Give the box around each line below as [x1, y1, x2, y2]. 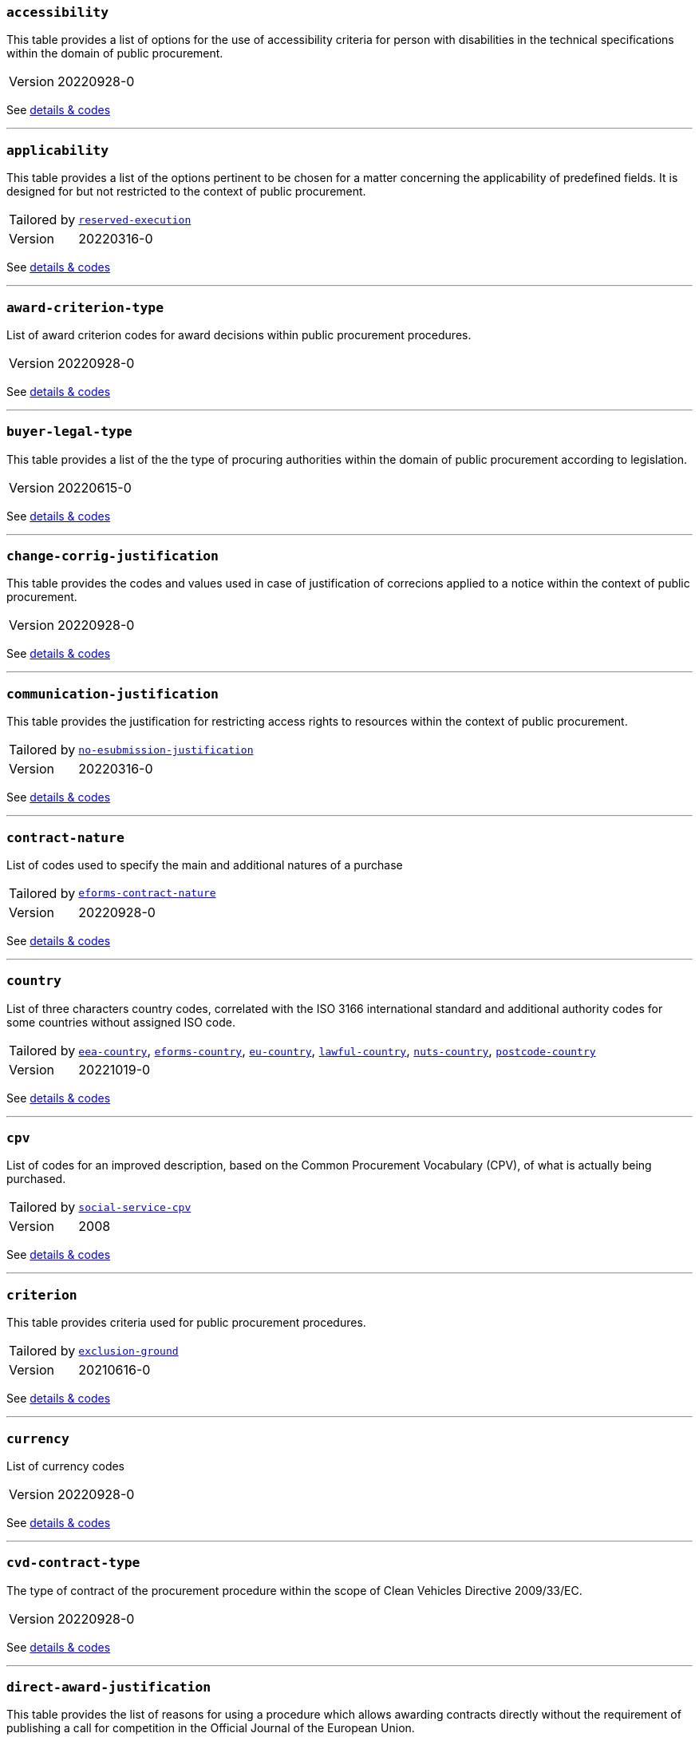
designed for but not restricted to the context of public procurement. [6, 184, 366, 199]
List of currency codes [6, 1458, 125, 1473]
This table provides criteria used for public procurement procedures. [6, 1316, 366, 1330]
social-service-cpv [78, 1201, 192, 1213]
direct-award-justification [6, 1680, 211, 1695]
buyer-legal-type [6, 424, 132, 440]
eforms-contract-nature [78, 887, 216, 900]
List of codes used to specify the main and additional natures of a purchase [6, 857, 403, 872]
